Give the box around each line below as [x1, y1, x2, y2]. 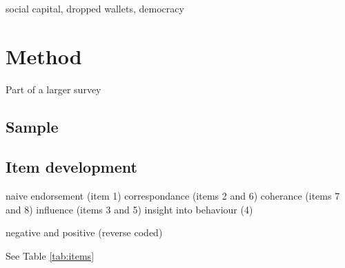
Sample [6, 115, 59, 137]
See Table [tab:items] [6, 249, 95, 263]
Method [6, 41, 82, 70]
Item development [6, 156, 137, 178]
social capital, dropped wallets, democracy [6, 1, 184, 15]
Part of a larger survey [6, 82, 101, 96]
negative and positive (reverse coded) [6, 225, 163, 240]
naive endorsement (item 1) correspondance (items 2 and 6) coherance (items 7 [6, 189, 340, 203]
